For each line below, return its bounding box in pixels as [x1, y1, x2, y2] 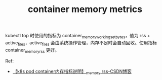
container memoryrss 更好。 [5, 47, 60, 54]
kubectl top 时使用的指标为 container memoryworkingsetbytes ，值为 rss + [5, 33, 150, 40]
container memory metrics [27, 4, 143, 15]
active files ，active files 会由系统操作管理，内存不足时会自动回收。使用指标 [5, 39, 157, 47]
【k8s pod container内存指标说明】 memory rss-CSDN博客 [12, 68, 132, 75]
